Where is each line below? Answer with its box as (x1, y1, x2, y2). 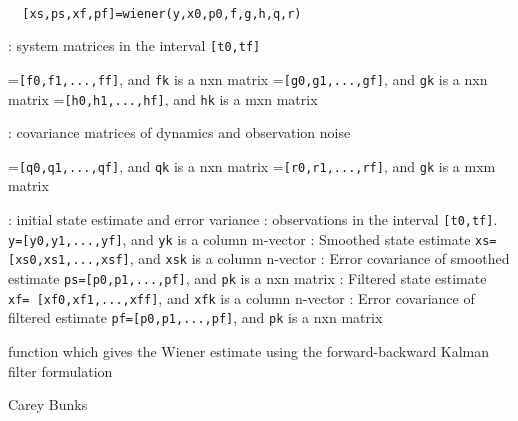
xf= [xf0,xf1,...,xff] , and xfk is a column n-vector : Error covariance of (8, 287, 475, 308)
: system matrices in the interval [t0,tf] (8, 35, 261, 56)
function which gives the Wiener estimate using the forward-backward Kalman (8, 341, 490, 361)
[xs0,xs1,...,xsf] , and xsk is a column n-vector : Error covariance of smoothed (8, 248, 510, 269)
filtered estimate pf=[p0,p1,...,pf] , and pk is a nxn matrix (8, 307, 383, 328)
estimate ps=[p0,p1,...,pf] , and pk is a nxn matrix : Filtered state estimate (8, 268, 487, 289)
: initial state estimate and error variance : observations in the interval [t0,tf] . (8, 209, 498, 230)
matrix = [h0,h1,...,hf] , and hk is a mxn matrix (8, 88, 318, 109)
